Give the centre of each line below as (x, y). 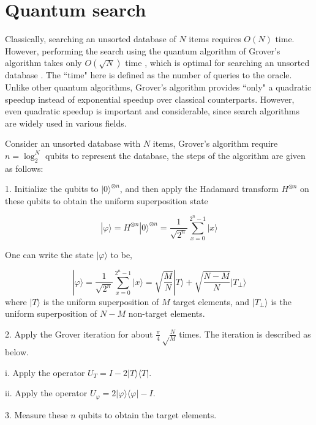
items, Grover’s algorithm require (215, 143)
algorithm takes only (43, 63)
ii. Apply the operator (46, 393)
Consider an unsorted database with (73, 143)
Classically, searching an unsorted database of (91, 39)
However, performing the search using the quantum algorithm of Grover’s (143, 50)
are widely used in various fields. (66, 123)
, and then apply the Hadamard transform (199, 189)
